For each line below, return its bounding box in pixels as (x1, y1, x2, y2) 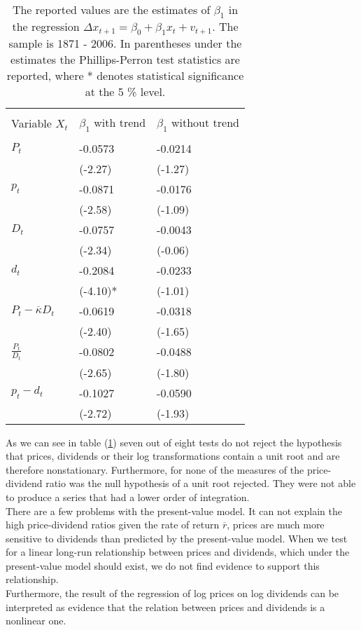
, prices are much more (227, 517, 325, 532)
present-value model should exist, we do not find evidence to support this (6, 558, 320, 573)
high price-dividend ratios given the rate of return (6, 517, 220, 532)
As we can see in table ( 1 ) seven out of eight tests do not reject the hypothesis (6, 434, 342, 449)
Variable (11, 114, 52, 131)
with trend (94, 114, 146, 131)
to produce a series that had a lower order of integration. (6, 489, 250, 504)
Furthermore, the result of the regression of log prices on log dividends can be (6, 586, 339, 601)
